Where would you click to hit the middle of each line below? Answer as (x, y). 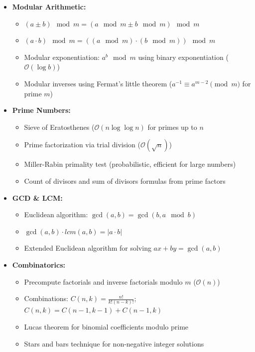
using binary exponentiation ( (183, 57)
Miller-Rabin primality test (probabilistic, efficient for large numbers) (130, 164)
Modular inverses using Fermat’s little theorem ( (98, 83)
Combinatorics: (39, 264)
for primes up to (172, 127)
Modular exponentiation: (62, 57)
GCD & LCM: (37, 197)
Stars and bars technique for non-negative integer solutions (114, 343)
